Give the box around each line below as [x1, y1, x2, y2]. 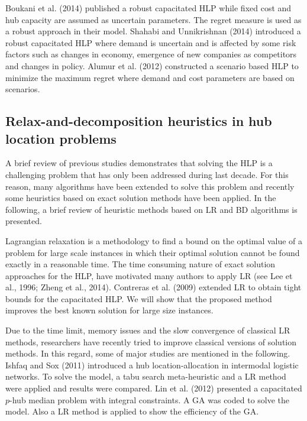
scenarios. [5, 83, 40, 95]
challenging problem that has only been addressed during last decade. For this [5, 168, 289, 180]
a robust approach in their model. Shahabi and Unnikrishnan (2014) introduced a [5, 25, 301, 37]
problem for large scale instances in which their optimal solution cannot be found [5, 246, 300, 258]
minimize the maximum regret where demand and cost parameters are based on [5, 71, 295, 83]
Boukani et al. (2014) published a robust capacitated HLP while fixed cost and [5, 2, 292, 14]
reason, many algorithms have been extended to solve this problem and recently [5, 180, 295, 192]
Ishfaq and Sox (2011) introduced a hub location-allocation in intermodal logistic [5, 358, 299, 371]
